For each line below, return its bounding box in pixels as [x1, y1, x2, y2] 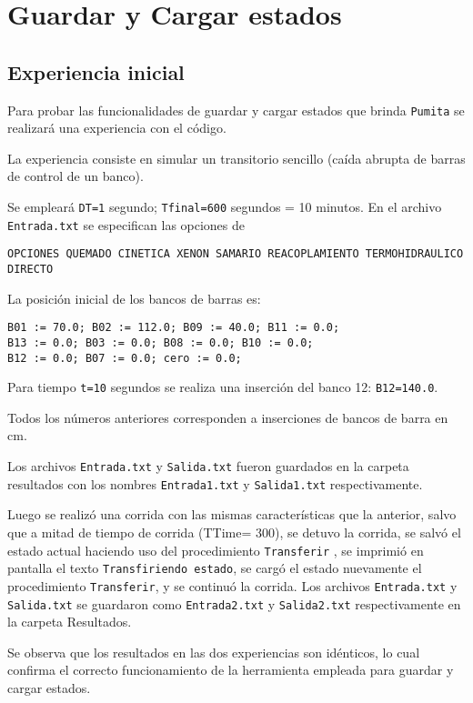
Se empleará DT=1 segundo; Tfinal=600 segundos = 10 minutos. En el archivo [7, 197, 442, 216]
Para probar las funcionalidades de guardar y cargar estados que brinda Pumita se [7, 100, 465, 119]
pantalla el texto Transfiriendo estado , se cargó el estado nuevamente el [7, 558, 422, 577]
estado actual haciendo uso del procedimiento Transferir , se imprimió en [7, 540, 424, 559]
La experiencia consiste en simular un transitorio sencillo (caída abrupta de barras [7, 148, 466, 167]
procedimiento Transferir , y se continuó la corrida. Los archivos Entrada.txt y [7, 576, 458, 595]
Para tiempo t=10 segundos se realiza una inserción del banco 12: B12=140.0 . [7, 377, 438, 397]
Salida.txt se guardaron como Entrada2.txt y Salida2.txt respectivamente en [7, 594, 461, 613]
